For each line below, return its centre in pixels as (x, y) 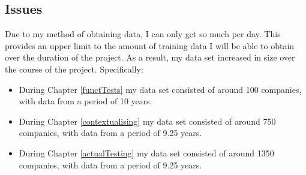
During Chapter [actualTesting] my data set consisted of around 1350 (146, 153)
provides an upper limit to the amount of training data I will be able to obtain (150, 45)
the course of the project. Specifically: (74, 69)
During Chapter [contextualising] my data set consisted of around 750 (147, 121)
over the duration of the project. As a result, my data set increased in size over (150, 57)
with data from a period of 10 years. (85, 101)
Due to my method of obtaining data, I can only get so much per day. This (143, 34)
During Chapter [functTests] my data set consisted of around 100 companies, (160, 89)
